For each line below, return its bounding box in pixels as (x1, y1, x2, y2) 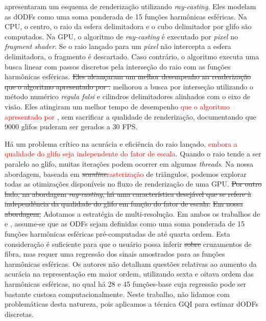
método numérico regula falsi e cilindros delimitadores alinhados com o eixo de (5, 91, 250, 102)
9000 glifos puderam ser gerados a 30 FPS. (5, 121, 138, 132)
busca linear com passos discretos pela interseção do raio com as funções (5, 61, 231, 72)
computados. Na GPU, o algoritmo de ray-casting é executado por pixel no (5, 31, 238, 41)
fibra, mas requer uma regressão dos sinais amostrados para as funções (5, 248, 225, 259)
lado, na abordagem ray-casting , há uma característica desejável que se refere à (5, 188, 251, 199)
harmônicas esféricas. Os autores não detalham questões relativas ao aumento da (5, 258, 257, 269)
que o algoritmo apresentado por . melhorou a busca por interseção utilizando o (5, 81, 253, 91)
